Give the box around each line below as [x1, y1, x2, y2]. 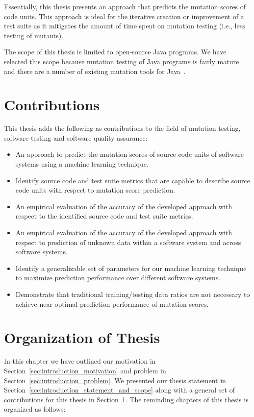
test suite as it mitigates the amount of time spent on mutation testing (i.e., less [4, 21, 245, 31]
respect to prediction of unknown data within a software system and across [15, 237, 241, 247]
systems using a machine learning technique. [15, 159, 149, 169]
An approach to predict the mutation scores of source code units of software [15, 149, 244, 159]
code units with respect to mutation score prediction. [15, 185, 175, 195]
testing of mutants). [4, 30, 64, 40]
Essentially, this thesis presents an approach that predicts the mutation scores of [4, 1, 246, 11]
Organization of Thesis [4, 327, 160, 347]
